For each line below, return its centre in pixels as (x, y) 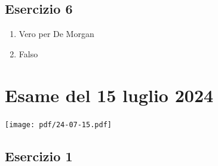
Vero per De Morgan (56, 34)
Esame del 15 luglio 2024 (109, 95)
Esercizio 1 (39, 156)
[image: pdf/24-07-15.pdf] (58, 124)
